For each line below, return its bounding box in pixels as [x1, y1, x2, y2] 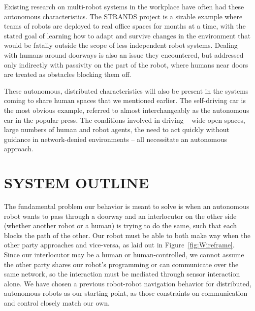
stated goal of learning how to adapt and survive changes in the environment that [4, 30, 251, 40]
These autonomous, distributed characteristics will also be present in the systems [4, 85, 249, 96]
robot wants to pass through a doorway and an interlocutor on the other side [4, 210, 237, 221]
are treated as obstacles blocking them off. [4, 69, 131, 79]
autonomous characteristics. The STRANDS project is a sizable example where [4, 11, 243, 21]
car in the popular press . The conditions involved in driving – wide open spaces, [4, 114, 245, 125]
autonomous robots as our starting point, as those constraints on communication [4, 288, 248, 298]
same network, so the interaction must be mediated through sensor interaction [4, 269, 240, 279]
